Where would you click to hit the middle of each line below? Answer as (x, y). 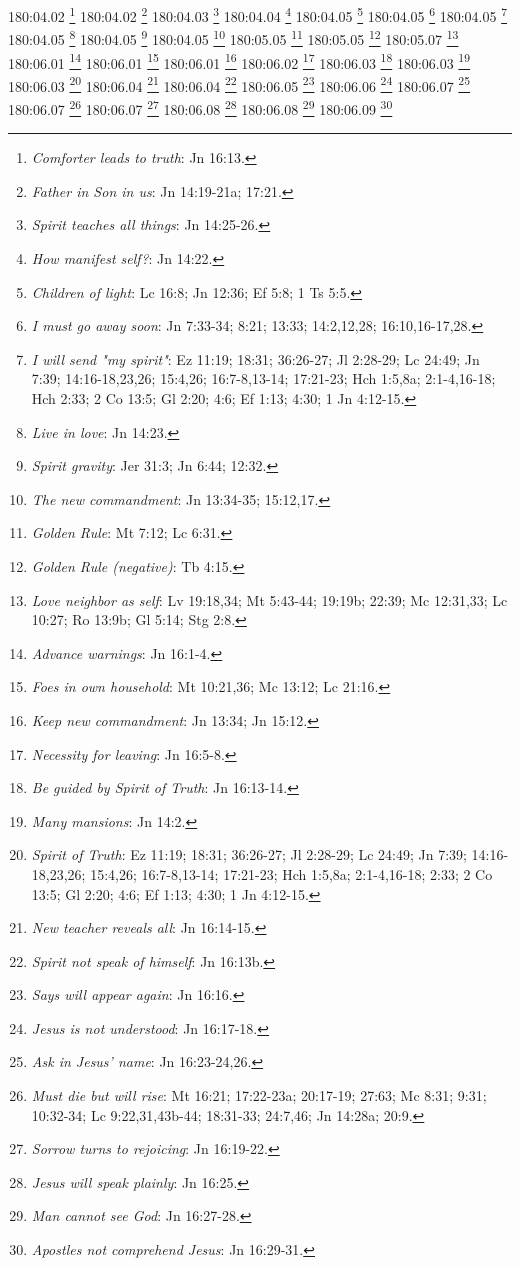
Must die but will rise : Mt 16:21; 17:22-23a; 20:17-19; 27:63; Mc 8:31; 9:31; (259, 1095)
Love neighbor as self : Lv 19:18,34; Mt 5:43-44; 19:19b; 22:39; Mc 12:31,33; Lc (269, 599)
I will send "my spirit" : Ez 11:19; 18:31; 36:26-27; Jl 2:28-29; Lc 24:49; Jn (255, 358)
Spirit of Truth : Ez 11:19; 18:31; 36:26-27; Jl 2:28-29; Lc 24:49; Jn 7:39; (249, 854)
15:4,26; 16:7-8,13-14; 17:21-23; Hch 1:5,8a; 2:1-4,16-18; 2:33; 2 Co (291, 873)
